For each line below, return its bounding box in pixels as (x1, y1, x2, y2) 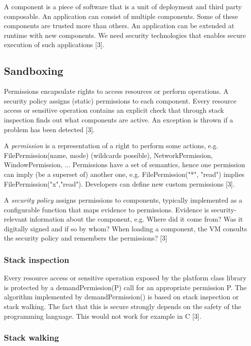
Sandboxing (4, 63, 64, 78)
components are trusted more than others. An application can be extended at (4, 20, 234, 31)
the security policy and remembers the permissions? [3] (4, 233, 167, 243)
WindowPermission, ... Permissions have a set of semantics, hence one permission (4, 159, 245, 170)
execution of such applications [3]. (4, 39, 104, 50)
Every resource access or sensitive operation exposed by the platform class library (4, 273, 247, 283)
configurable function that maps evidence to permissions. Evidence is (4, 204, 209, 214)
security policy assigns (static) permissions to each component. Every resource (4, 95, 236, 105)
